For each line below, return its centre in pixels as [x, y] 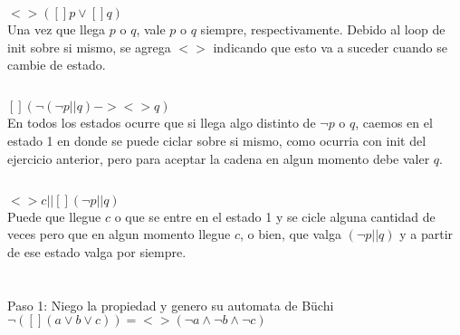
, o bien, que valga [290, 234]
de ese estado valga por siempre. [97, 251]
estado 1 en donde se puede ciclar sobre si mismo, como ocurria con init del [217, 140]
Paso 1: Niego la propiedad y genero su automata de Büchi [171, 305]
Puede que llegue [54, 216]
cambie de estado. [57, 65]
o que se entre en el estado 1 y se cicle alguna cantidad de [275, 216]
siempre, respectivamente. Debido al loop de [323, 29]
